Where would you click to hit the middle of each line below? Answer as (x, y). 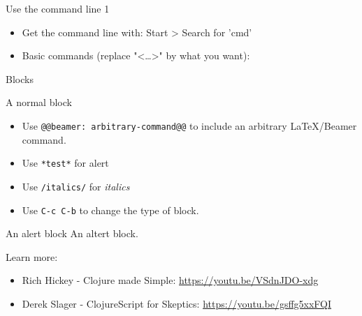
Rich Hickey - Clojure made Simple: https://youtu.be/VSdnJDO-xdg (170, 280)
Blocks (20, 78)
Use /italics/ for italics (76, 186)
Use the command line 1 (58, 8)
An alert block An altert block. (72, 233)
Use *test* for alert (65, 163)
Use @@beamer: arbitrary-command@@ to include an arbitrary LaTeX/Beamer (189, 125)
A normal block (39, 102)
